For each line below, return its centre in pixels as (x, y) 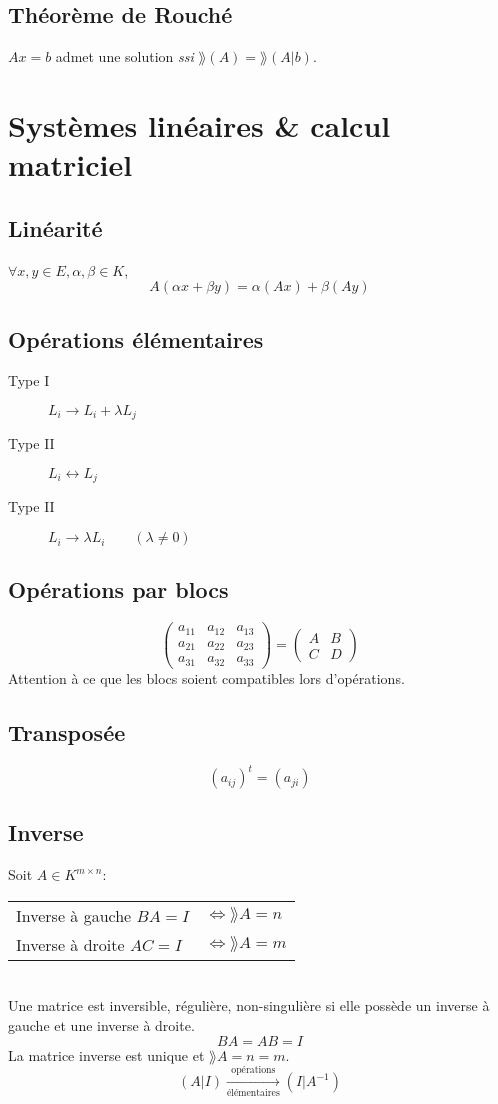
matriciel (70, 164)
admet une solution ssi (124, 56)
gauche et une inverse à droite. (101, 1025)
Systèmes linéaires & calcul (199, 124)
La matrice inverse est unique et (106, 1054)
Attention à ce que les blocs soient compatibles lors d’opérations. (206, 677)
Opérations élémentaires (136, 338)
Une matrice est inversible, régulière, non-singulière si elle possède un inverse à (249, 1005)
